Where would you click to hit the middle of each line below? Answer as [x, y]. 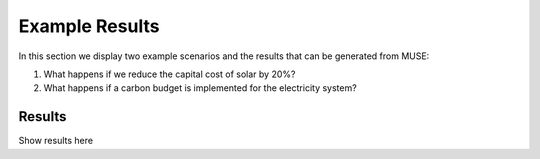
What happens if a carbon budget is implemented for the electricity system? [200, 88]
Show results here [56, 141]
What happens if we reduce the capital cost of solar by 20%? [169, 74]
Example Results [89, 26]
